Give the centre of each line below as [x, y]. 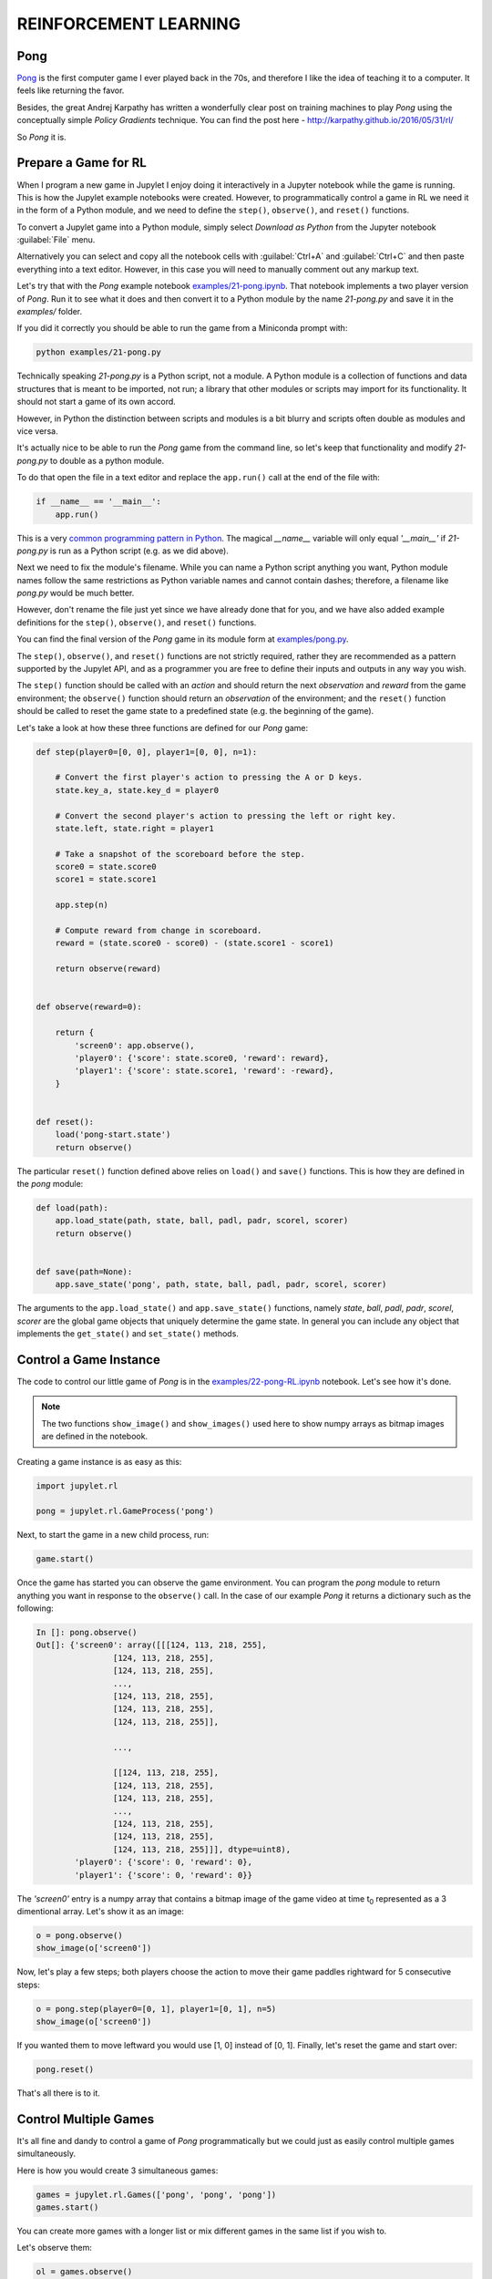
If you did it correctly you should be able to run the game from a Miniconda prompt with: [182, 328]
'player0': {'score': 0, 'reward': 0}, [163, 1862]
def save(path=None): [84, 1271]
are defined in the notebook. [95, 1437]
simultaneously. [46, 2154]
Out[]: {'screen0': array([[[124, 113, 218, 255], [152, 1645]
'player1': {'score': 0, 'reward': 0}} [163, 1875]
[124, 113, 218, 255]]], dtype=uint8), [202, 1849]
